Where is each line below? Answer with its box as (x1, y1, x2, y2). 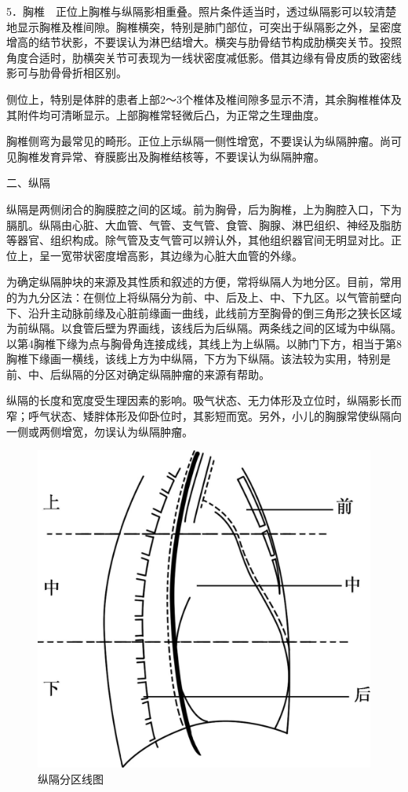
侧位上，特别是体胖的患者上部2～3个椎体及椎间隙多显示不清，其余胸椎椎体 (6, 90, 391, 107)
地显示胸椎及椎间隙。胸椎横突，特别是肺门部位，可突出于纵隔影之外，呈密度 (6, 18, 402, 35)
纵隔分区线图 (38, 770, 104, 786)
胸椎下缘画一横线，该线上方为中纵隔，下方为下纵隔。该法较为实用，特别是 (6, 350, 391, 367)
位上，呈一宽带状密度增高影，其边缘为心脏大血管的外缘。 (6, 247, 303, 263)
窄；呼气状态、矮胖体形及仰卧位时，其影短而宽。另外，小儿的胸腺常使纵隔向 (6, 408, 402, 424)
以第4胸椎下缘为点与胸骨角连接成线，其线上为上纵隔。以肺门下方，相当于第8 (6, 335, 402, 351)
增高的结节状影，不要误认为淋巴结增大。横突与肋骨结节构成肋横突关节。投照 (6, 34, 402, 50)
